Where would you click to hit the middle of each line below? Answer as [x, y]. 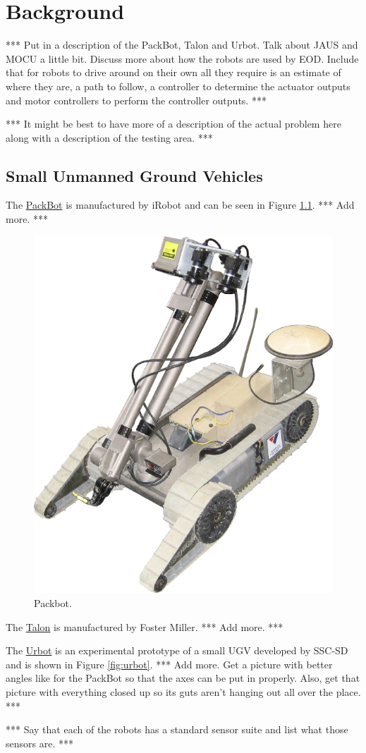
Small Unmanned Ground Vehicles [134, 175]
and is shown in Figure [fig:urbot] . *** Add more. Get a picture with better [169, 664]
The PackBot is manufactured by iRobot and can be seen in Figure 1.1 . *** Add [180, 205]
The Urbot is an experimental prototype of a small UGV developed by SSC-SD [177, 650]
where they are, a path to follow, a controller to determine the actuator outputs [178, 86]
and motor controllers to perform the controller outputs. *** [136, 100]
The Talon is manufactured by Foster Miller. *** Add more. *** [145, 626]
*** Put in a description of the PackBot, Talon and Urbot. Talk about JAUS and [182, 45]
